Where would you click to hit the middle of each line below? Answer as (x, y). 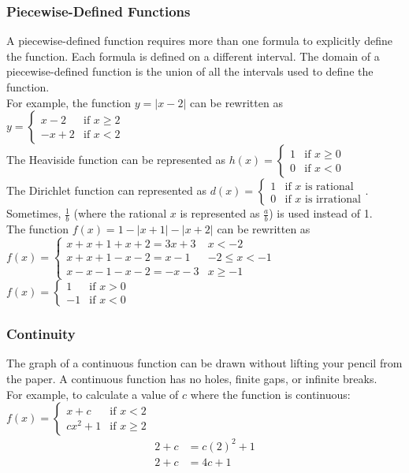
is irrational (333, 199)
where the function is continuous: (270, 394)
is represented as (220, 213)
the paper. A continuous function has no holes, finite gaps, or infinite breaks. (192, 379)
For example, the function (69, 102)
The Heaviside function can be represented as (116, 160)
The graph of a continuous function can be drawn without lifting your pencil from (204, 363)
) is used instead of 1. (321, 213)
